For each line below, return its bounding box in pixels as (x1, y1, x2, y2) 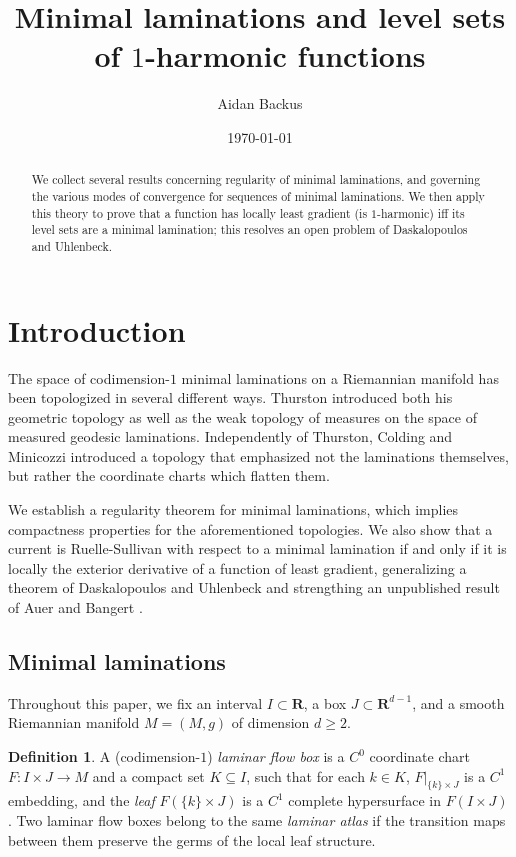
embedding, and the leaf (8, 790, 155, 811)
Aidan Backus (217, 93, 303, 114)
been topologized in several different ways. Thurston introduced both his (8, 387, 453, 408)
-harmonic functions (145, 35, 426, 76)
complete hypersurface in (288, 790, 441, 811)
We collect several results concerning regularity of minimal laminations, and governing (31, 171, 481, 188)
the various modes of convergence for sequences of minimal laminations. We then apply (31, 187, 485, 204)
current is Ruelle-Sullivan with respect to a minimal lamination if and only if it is (8, 538, 507, 559)
